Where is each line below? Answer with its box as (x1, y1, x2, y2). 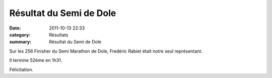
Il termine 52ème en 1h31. (9, 57, 62, 63)
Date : (9, 25, 21, 31)
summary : (9, 39, 32, 45)
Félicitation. (9, 66, 34, 72)
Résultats (49, 31, 69, 37)
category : (9, 31, 31, 37)
